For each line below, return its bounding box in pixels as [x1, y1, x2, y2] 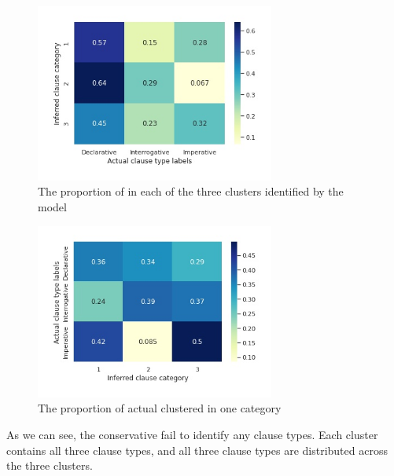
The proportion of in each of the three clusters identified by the [38, 183, 344, 200]
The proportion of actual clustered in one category [38, 400, 282, 416]
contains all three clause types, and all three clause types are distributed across [6, 441, 388, 458]
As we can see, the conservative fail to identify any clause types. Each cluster [6, 427, 378, 443]
